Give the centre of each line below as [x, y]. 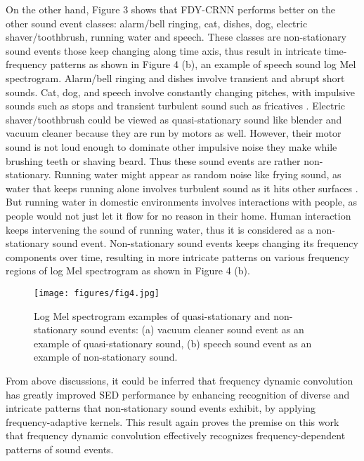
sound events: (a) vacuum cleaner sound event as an [192, 329]
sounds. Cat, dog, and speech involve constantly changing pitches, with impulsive [181, 92]
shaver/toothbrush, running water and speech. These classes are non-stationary [176, 37]
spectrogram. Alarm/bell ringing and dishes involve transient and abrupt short [175, 78]
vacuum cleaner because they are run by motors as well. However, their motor [174, 133]
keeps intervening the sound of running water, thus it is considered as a [159, 229]
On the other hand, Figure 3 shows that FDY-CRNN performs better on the [171, 9]
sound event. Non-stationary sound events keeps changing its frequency [205, 243]
